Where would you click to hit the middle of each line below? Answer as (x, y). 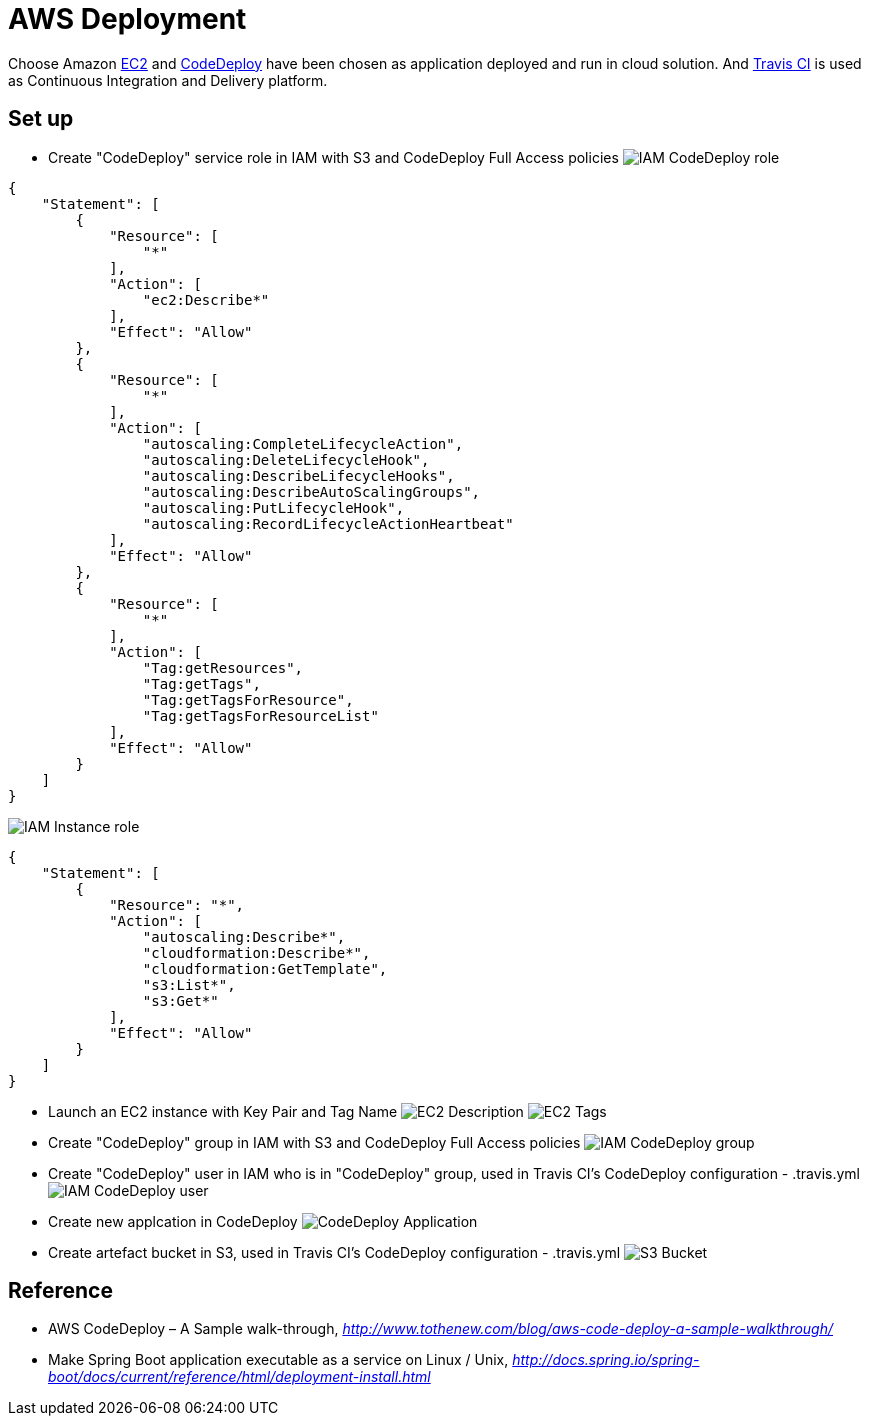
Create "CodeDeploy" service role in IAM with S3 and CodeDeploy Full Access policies (333, 157)
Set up (41, 119)
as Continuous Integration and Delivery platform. (168, 80)
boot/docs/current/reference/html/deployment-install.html (239, 1377)
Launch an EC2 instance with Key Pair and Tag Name (223, 1111)
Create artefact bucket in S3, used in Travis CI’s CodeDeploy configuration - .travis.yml (334, 1252)
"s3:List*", (189, 984)
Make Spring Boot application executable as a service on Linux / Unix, (278, 1360)
